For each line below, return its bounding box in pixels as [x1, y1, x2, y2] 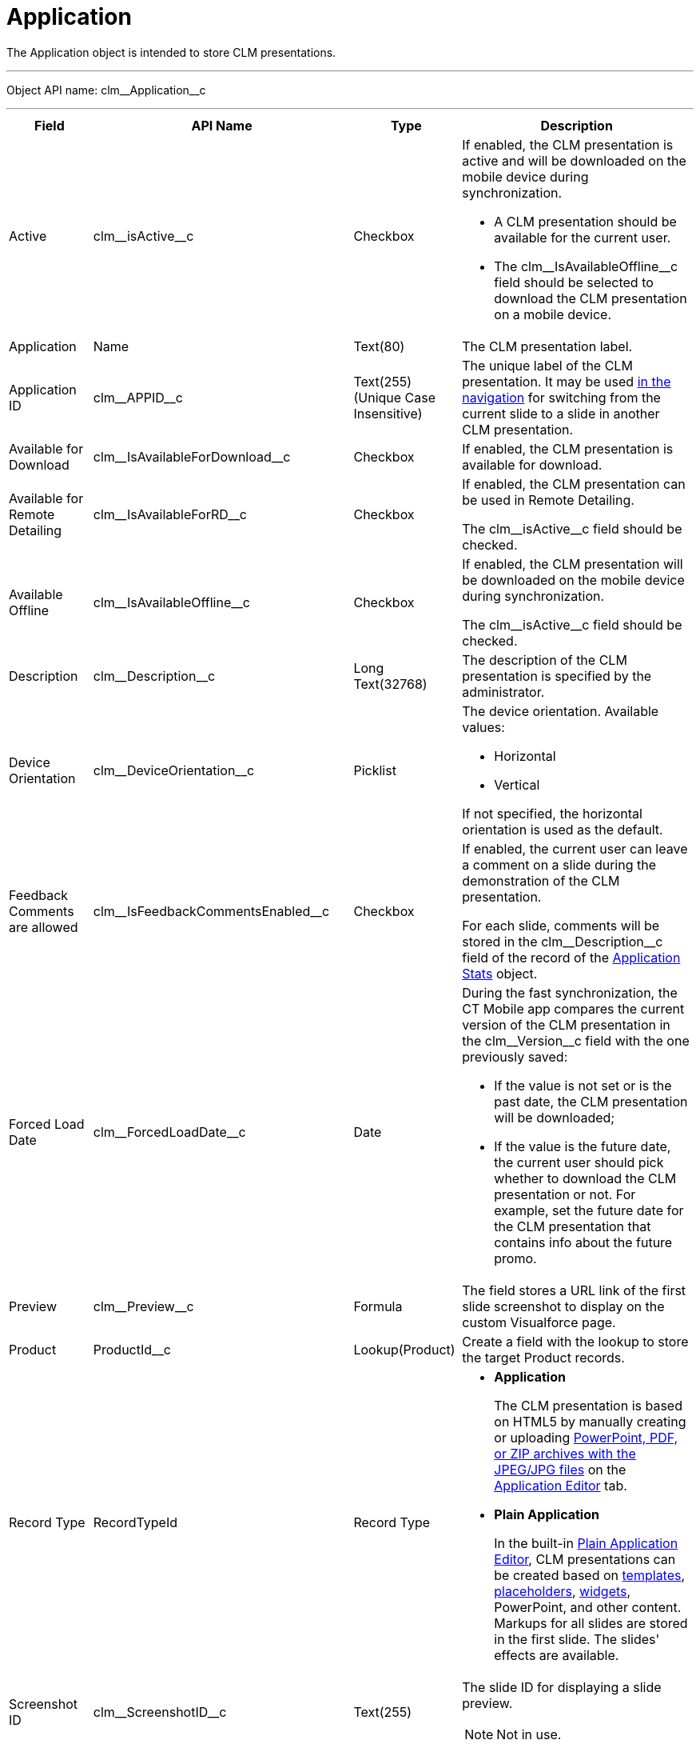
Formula [353, 1298, 403, 1314]
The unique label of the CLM [462, 357, 633, 374]
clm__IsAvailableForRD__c [93, 506, 247, 522]
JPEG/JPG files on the [494, 1461, 626, 1478]
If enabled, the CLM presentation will [462, 555, 683, 572]
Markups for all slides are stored [494, 1614, 688, 1631]
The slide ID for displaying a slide [462, 1678, 662, 1695]
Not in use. [496, 1726, 562, 1742]
